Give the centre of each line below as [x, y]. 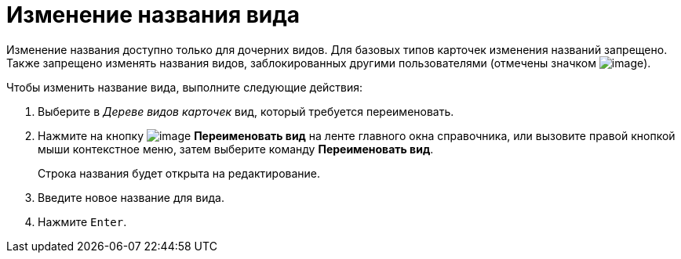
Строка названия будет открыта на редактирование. [179, 173]
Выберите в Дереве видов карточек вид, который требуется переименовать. [246, 111]
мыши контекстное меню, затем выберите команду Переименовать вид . [236, 149]
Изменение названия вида [153, 15]
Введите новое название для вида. [131, 197]
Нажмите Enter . [82, 221]
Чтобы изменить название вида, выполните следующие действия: [185, 87]
